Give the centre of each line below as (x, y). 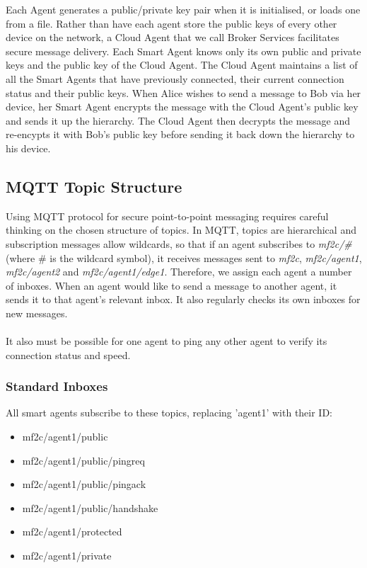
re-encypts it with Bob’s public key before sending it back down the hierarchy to (180, 134)
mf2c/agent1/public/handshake (90, 507)
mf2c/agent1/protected (72, 532)
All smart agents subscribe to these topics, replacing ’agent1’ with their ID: (169, 413)
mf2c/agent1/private (67, 556)
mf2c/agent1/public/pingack (84, 484)
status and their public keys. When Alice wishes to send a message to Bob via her (183, 92)
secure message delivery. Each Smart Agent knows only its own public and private (183, 51)
